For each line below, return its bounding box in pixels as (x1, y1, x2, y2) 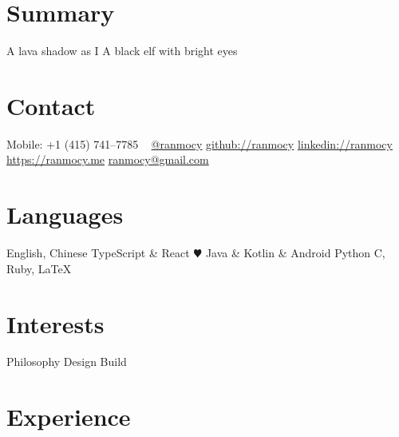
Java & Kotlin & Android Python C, (205, 244, 385, 261)
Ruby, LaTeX (6, 260, 72, 276)
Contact (6, 89, 96, 121)
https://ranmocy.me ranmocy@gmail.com (6, 151, 209, 168)
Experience (6, 400, 131, 433)
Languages (6, 198, 124, 231)
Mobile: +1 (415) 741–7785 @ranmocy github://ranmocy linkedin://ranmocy (6, 135, 393, 152)
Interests (6, 307, 105, 340)
